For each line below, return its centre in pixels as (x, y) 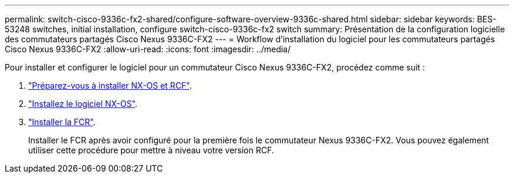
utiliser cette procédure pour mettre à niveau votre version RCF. (151, 150)
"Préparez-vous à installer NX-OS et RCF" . (110, 85)
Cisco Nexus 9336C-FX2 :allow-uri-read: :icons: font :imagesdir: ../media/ (148, 49)
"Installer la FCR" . (62, 122)
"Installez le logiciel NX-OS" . (83, 104)
